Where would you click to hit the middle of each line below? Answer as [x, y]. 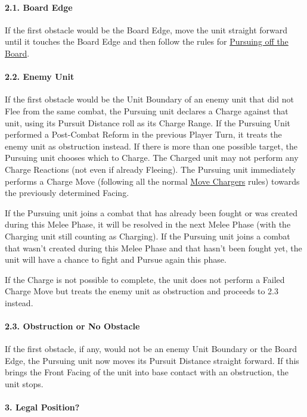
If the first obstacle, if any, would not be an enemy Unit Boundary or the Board [151, 349]
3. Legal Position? [42, 407]
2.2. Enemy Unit [40, 77]
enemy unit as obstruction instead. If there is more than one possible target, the [151, 146]
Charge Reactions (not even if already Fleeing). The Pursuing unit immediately [150, 169]
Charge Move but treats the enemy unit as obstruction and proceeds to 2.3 [142, 291]
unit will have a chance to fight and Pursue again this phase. [116, 259]
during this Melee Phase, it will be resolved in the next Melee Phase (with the [148, 224]
